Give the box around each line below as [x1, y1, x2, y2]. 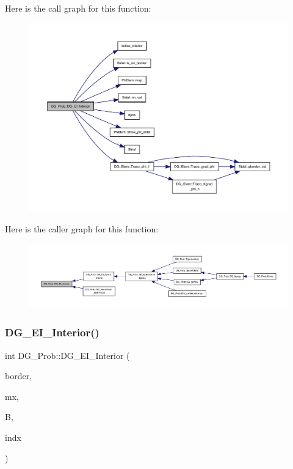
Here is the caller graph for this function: [5, 223, 159, 235]
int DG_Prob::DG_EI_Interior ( [5, 349, 130, 361]
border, [5, 369, 32, 382]
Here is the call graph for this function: [5, 2, 151, 14]
